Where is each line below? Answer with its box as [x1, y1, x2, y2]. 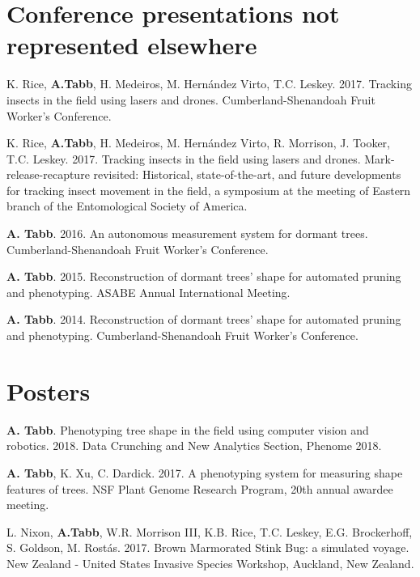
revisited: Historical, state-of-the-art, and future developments [93, 166, 401, 183]
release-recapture [6, 166, 90, 183]
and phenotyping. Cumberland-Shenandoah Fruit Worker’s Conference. [6, 327, 358, 344]
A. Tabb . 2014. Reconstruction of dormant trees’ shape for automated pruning [6, 311, 401, 328]
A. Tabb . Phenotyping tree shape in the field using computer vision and [6, 421, 369, 438]
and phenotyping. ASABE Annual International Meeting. [6, 283, 291, 300]
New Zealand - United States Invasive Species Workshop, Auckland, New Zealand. [6, 554, 414, 571]
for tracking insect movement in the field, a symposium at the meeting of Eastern [6, 181, 411, 198]
